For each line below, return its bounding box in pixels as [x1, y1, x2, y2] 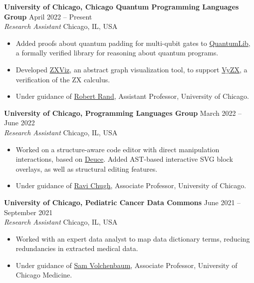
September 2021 [4, 207, 53, 217]
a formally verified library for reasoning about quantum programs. [15, 47, 219, 58]
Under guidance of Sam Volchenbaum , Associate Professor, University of [15, 260, 238, 270]
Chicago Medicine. [15, 270, 72, 280]
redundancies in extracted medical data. [15, 243, 138, 254]
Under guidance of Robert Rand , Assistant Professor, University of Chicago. [15, 91, 249, 101]
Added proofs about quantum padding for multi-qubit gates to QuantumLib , [15, 37, 251, 48]
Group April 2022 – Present [4, 11, 92, 21]
